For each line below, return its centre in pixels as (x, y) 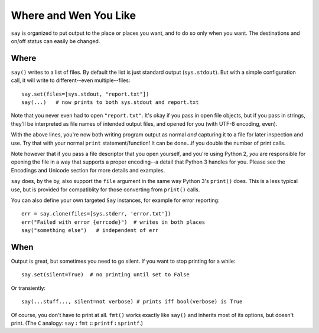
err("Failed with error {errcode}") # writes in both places (113, 222)
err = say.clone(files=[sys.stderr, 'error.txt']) (96, 214)
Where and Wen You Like (73, 15)
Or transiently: (28, 288)
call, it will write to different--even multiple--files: (71, 80)
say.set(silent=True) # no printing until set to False (106, 275)
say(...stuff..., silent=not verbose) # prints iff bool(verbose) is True (132, 302)
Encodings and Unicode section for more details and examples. (88, 170)
